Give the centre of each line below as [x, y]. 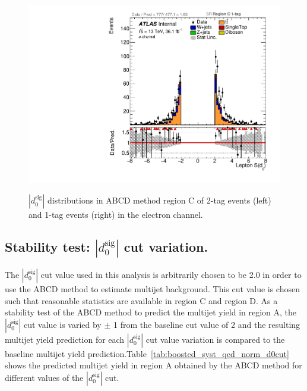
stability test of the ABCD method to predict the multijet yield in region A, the [151, 312]
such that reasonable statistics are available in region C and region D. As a [141, 300]
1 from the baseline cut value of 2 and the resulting [207, 324]
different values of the [44, 377]
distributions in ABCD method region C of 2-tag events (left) [159, 200]
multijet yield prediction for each [65, 339]
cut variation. [166, 247]
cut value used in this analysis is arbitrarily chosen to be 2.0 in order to [171, 274]
